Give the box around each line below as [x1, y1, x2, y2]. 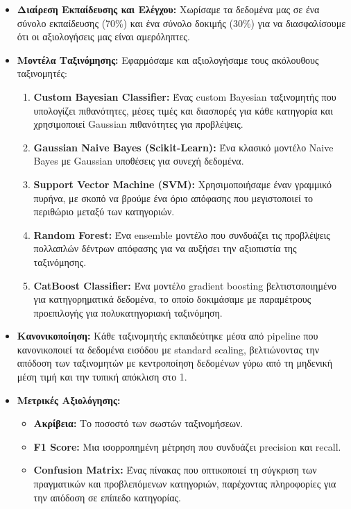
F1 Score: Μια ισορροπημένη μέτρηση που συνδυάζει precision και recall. [33, 439, 341, 453]
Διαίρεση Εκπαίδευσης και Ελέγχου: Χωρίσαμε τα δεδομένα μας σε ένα [17, 2, 320, 16]
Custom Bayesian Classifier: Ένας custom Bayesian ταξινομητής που [33, 89, 336, 103]
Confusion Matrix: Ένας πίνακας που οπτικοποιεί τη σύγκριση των [33, 462, 317, 477]
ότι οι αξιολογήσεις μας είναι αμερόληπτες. [17, 29, 190, 44]
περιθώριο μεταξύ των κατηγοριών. [33, 204, 175, 219]
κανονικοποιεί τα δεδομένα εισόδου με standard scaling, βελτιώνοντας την [17, 342, 320, 356]
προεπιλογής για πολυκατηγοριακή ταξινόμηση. [33, 305, 223, 319]
